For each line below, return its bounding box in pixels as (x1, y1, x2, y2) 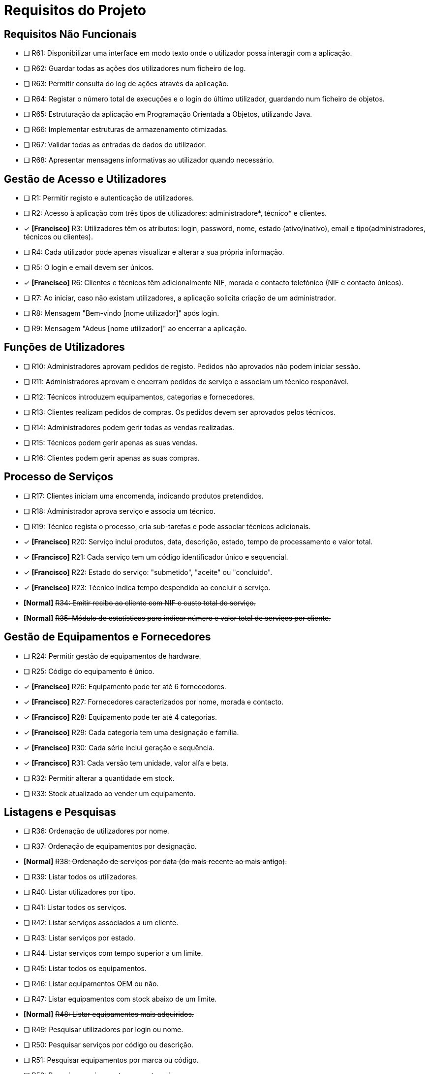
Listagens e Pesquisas (4, 805, 116, 818)
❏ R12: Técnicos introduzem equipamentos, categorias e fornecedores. (24, 392, 255, 401)
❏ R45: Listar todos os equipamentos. (24, 964, 147, 973)
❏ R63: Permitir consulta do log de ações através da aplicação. (24, 79, 229, 88)
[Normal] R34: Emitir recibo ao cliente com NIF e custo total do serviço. (24, 598, 256, 607)
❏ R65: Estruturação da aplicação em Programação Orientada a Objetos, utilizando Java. (24, 110, 312, 119)
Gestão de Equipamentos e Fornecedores (4, 631, 211, 643)
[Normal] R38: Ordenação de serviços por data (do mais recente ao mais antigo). (24, 857, 287, 866)
